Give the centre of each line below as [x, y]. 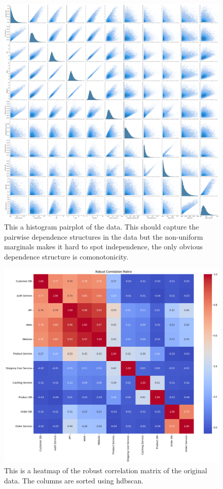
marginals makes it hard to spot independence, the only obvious [104, 247]
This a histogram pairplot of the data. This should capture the [102, 226]
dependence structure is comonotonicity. [66, 256]
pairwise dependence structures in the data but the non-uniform [104, 236]
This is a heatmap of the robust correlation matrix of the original [106, 470]
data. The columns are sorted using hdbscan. [74, 480]
